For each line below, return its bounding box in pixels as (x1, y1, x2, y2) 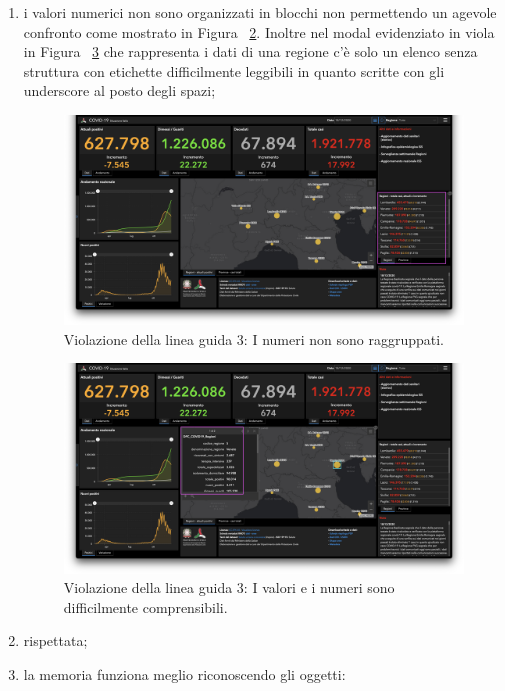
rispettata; (23, 630, 88, 651)
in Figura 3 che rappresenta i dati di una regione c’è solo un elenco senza (23, 41, 478, 62)
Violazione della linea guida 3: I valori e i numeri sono (63, 577, 395, 598)
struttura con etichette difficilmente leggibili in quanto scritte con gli (23, 60, 445, 81)
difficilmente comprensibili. (63, 596, 228, 617)
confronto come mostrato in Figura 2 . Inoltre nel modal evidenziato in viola (23, 21, 495, 42)
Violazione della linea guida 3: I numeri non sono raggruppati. (63, 328, 444, 349)
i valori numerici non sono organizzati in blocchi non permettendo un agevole (23, 2, 497, 22)
